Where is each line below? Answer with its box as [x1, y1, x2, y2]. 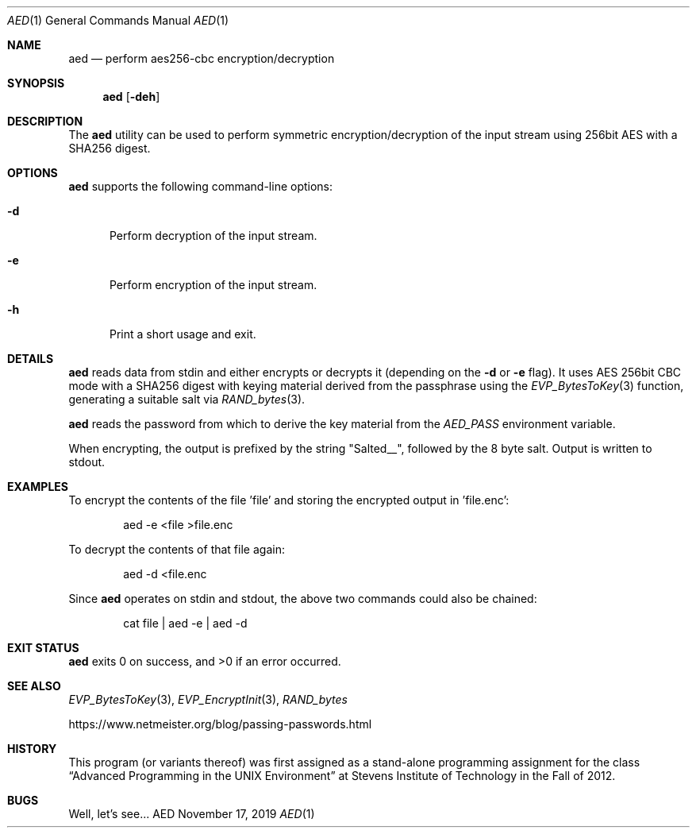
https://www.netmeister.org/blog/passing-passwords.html [68, 717, 372, 731]
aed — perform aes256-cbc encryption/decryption [68, 52, 335, 65]
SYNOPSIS [7, 76, 65, 90]
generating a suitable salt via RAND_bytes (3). [68, 392, 306, 406]
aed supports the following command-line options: [68, 180, 333, 193]
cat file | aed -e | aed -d [123, 616, 248, 630]
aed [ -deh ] [102, 90, 160, 103]
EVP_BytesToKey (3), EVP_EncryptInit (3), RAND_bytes [68, 693, 348, 706]
